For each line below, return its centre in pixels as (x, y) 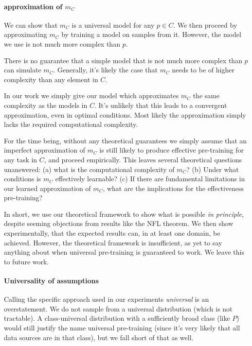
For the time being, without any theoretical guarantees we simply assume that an (126, 140)
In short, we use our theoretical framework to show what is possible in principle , (124, 214)
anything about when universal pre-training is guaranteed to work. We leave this (124, 252)
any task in (21, 159)
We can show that (31, 25)
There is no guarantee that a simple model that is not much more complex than (123, 60)
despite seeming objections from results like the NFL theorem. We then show (119, 223)
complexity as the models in (46, 105)
